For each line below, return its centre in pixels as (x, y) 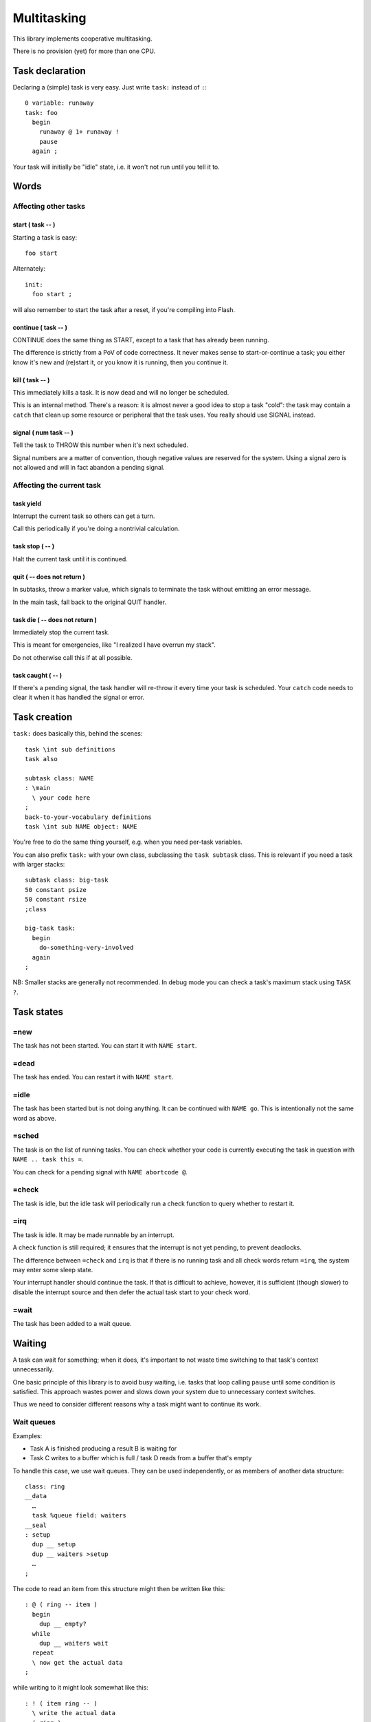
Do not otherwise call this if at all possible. (72, 657)
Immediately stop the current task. (61, 632)
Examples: (27, 1435)
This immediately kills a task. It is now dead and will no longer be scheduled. (121, 393)
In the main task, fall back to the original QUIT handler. (90, 602)
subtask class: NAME (59, 778)
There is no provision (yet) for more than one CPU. (84, 51)
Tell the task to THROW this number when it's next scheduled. (101, 445)
